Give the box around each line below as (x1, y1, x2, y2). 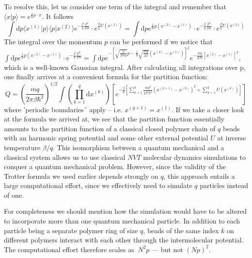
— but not (152, 244, 183, 254)
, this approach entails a (163, 171, 235, 181)
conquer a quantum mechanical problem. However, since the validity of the (4, 161, 226, 172)
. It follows (42, 11, 74, 21)
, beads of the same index (143, 225, 219, 235)
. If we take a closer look (171, 104, 244, 114)
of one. (4, 189, 24, 200)
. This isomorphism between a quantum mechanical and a (53, 142, 224, 152)
